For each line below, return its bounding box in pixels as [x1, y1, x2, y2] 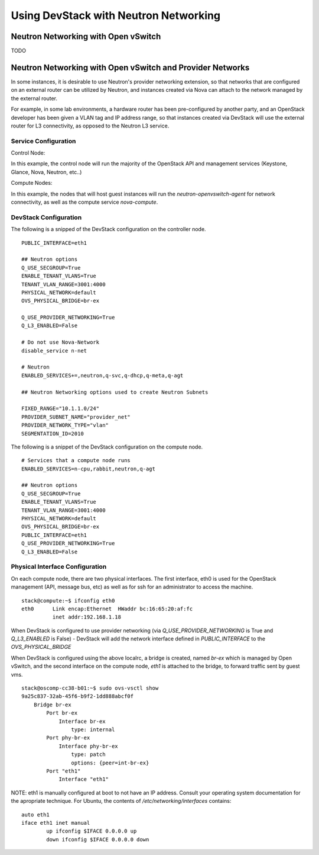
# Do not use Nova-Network [21, 339, 100, 346]
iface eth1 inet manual [21, 819, 90, 826]
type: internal [71, 726, 115, 733]
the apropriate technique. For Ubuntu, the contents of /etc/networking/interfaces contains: [11, 798, 232, 805]
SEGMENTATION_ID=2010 [21, 430, 84, 437]
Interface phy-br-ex [58, 742, 118, 750]
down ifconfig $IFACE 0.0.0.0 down [46, 836, 149, 843]
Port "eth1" [46, 767, 81, 774]
